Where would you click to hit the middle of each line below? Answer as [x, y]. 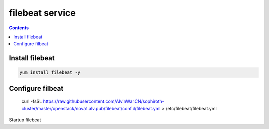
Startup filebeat [25, 120]
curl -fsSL [32, 101]
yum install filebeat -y [50, 73]
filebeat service [42, 13]
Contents [19, 28]
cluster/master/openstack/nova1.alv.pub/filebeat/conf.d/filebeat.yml [91, 108]
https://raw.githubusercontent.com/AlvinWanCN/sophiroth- [104, 101]
